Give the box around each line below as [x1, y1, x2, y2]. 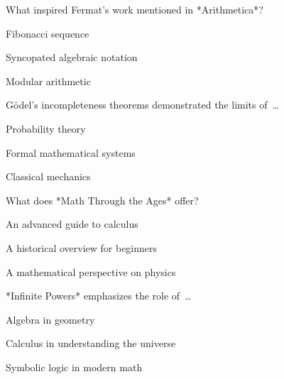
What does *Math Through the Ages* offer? [6, 192, 199, 207]
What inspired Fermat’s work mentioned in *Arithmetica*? [6, 2, 263, 16]
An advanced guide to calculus [6, 216, 138, 231]
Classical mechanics [6, 169, 91, 184]
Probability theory [6, 121, 86, 136]
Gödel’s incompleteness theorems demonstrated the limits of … [6, 97, 279, 112]
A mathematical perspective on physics [6, 264, 176, 279]
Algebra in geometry [6, 312, 95, 326]
